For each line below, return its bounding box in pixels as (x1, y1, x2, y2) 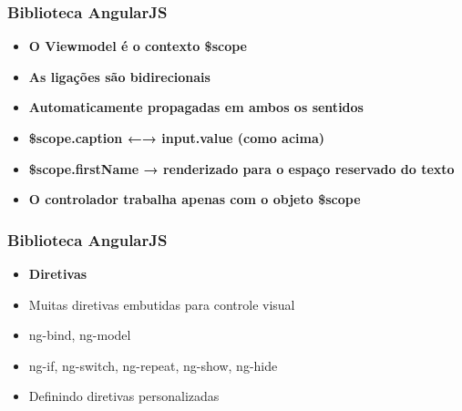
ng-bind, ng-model (28, 325, 131, 344)
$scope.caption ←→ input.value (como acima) (28, 128, 325, 147)
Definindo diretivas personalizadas (28, 386, 220, 406)
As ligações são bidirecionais (28, 67, 210, 86)
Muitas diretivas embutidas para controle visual (28, 294, 295, 313)
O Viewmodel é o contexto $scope (28, 36, 248, 56)
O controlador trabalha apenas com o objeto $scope (28, 190, 361, 209)
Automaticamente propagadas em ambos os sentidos (28, 98, 364, 117)
